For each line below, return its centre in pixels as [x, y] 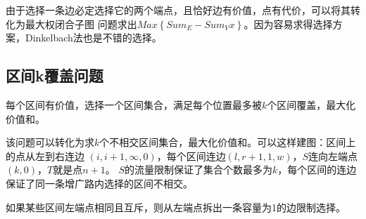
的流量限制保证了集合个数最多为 [198, 170]
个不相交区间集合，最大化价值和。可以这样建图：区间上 [228, 142]
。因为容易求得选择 [288, 24]
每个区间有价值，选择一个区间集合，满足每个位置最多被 [134, 104]
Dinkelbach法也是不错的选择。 [93, 38]
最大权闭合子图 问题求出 [81, 24]
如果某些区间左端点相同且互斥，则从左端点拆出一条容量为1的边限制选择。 [176, 207]
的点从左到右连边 [45, 155]
